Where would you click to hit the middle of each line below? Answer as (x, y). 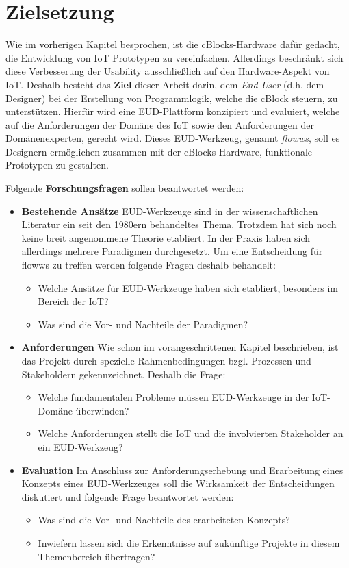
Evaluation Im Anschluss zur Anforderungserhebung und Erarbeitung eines (182, 470)
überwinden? (102, 410)
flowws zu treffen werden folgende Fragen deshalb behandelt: (148, 265)
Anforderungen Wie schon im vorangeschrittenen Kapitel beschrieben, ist (180, 347)
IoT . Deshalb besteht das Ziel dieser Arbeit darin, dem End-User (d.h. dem (165, 84)
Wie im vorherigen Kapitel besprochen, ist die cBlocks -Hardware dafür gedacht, (173, 44)
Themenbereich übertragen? (96, 556)
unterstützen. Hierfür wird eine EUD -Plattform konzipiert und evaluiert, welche (173, 111)
